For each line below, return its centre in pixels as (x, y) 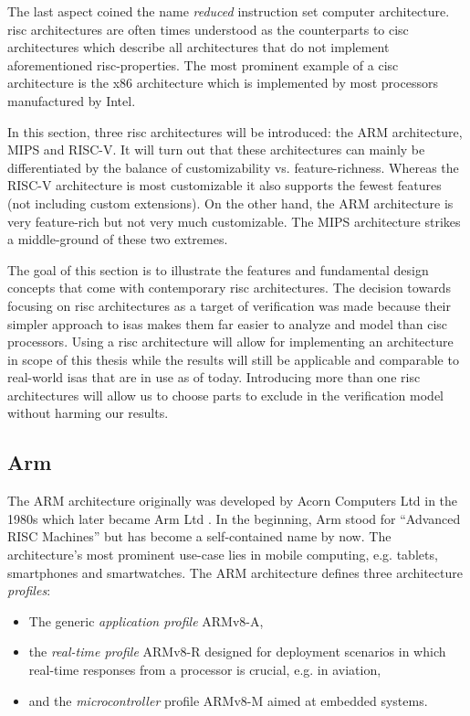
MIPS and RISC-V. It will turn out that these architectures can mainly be (216, 150)
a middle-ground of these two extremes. (118, 239)
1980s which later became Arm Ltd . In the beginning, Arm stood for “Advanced (234, 518)
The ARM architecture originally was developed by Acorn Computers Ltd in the (233, 501)
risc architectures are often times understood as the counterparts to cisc (208, 29)
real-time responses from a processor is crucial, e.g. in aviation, (205, 670)
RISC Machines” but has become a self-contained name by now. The (199, 536)
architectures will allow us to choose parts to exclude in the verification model (225, 395)
